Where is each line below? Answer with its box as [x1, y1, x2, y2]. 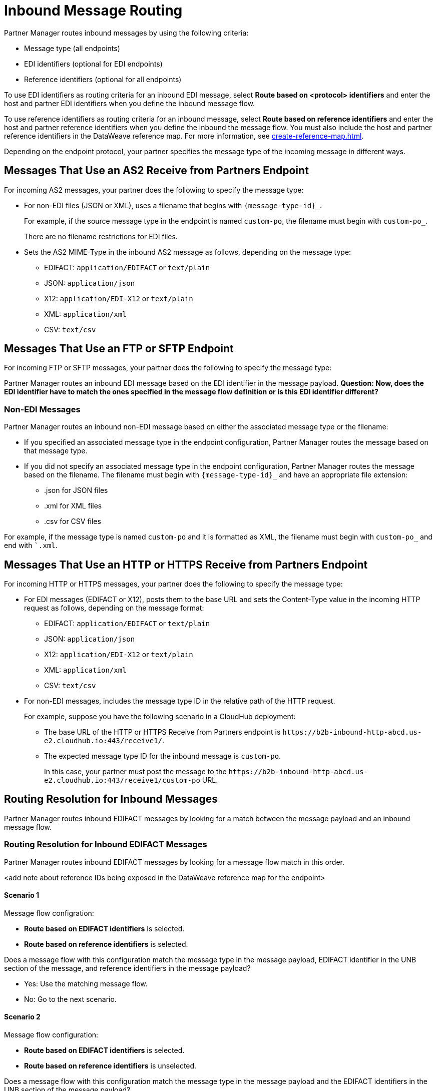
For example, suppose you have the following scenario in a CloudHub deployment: [24, 712, 296, 721]
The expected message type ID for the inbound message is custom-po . [44, 752, 281, 761]
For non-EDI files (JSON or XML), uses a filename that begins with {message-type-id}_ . [24, 201, 322, 210]
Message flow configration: [4, 908, 94, 917]
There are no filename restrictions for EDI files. [24, 232, 178, 241]
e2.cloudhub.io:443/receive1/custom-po [44, 776, 200, 785]
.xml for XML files [44, 501, 102, 510]
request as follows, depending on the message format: [24, 604, 204, 613]
